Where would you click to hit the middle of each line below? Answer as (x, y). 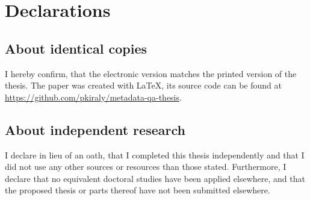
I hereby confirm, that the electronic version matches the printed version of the (151, 73)
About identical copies (76, 48)
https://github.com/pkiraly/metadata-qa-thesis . (93, 97)
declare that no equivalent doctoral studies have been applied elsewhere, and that (155, 178)
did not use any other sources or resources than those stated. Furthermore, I (146, 167)
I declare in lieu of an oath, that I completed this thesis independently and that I (155, 155)
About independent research (95, 129)
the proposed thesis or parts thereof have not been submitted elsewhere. (138, 190)
